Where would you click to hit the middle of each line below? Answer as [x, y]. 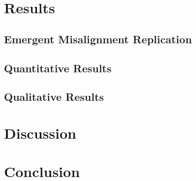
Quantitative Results [58, 68]
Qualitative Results [54, 97]
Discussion [40, 133]
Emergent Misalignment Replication [98, 39]
